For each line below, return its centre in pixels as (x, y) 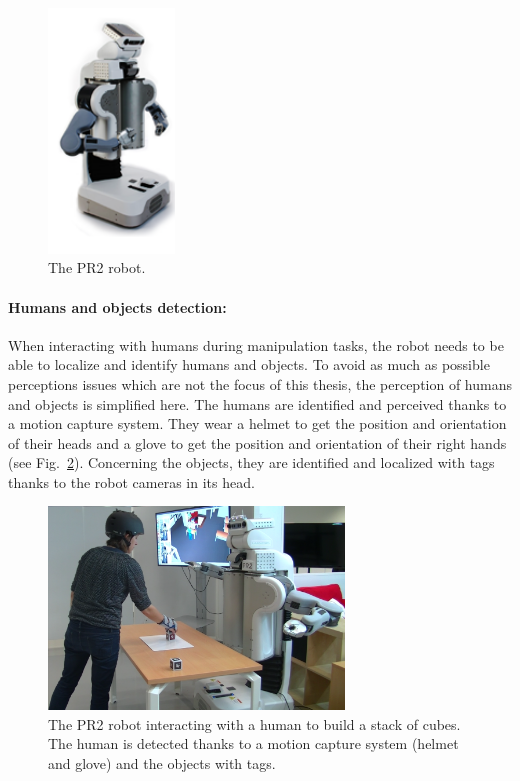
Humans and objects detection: (117, 306)
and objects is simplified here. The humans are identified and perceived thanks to (257, 403)
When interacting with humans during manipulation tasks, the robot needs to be (256, 344)
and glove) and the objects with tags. (162, 763)
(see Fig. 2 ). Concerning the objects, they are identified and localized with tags (251, 462)
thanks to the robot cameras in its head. (131, 481)
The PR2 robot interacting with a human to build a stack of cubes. (254, 723)
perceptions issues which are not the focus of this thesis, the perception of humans (260, 383)
